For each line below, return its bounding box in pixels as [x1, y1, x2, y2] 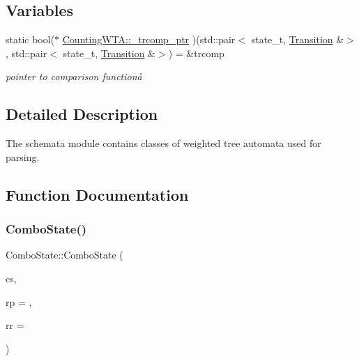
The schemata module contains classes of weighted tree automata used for [6, 136, 321, 151]
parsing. [6, 149, 40, 164]
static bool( [6, 32, 55, 47]
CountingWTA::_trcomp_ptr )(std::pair [62, 32, 236, 47]
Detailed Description [6, 103, 158, 125]
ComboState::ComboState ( [6, 247, 123, 262]
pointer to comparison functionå [6, 69, 142, 84]
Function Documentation [6, 183, 189, 205]
